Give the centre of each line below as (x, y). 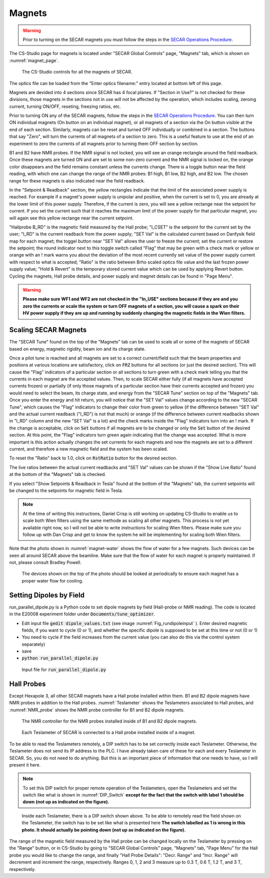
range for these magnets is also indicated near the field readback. (77, 180)
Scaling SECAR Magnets (48, 330)
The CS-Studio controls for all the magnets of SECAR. (77, 72)
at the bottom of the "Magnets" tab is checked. (58, 474)
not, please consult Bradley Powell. (45, 562)
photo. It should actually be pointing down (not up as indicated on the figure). (104, 829)
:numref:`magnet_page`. (34, 60)
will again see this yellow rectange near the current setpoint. (71, 218)
